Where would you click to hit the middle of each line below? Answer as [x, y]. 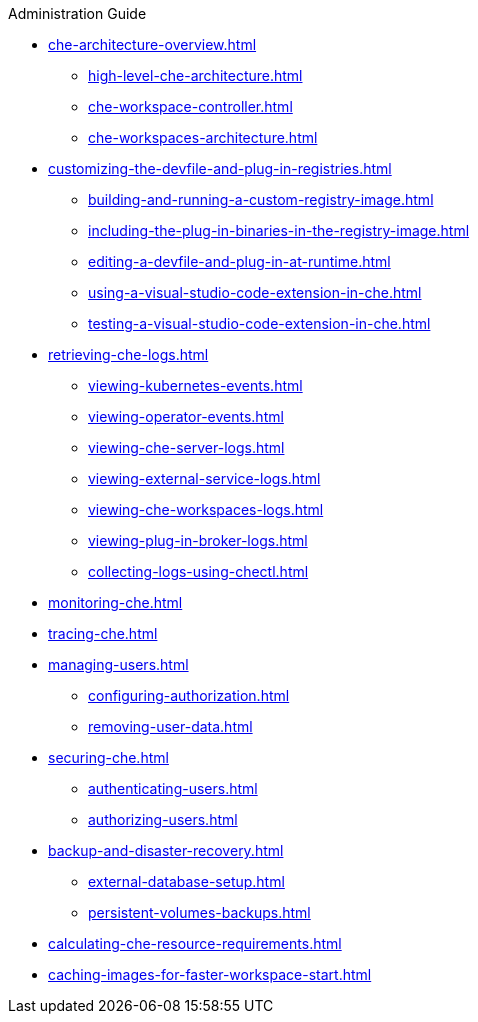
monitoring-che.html [115, 602]
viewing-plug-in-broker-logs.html [198, 540]
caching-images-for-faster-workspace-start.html [210, 974]
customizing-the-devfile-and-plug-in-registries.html [220, 168]
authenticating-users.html [173, 788]
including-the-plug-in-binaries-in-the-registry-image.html [279, 230]
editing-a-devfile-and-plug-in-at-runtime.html [239, 261]
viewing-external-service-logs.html [204, 478]
